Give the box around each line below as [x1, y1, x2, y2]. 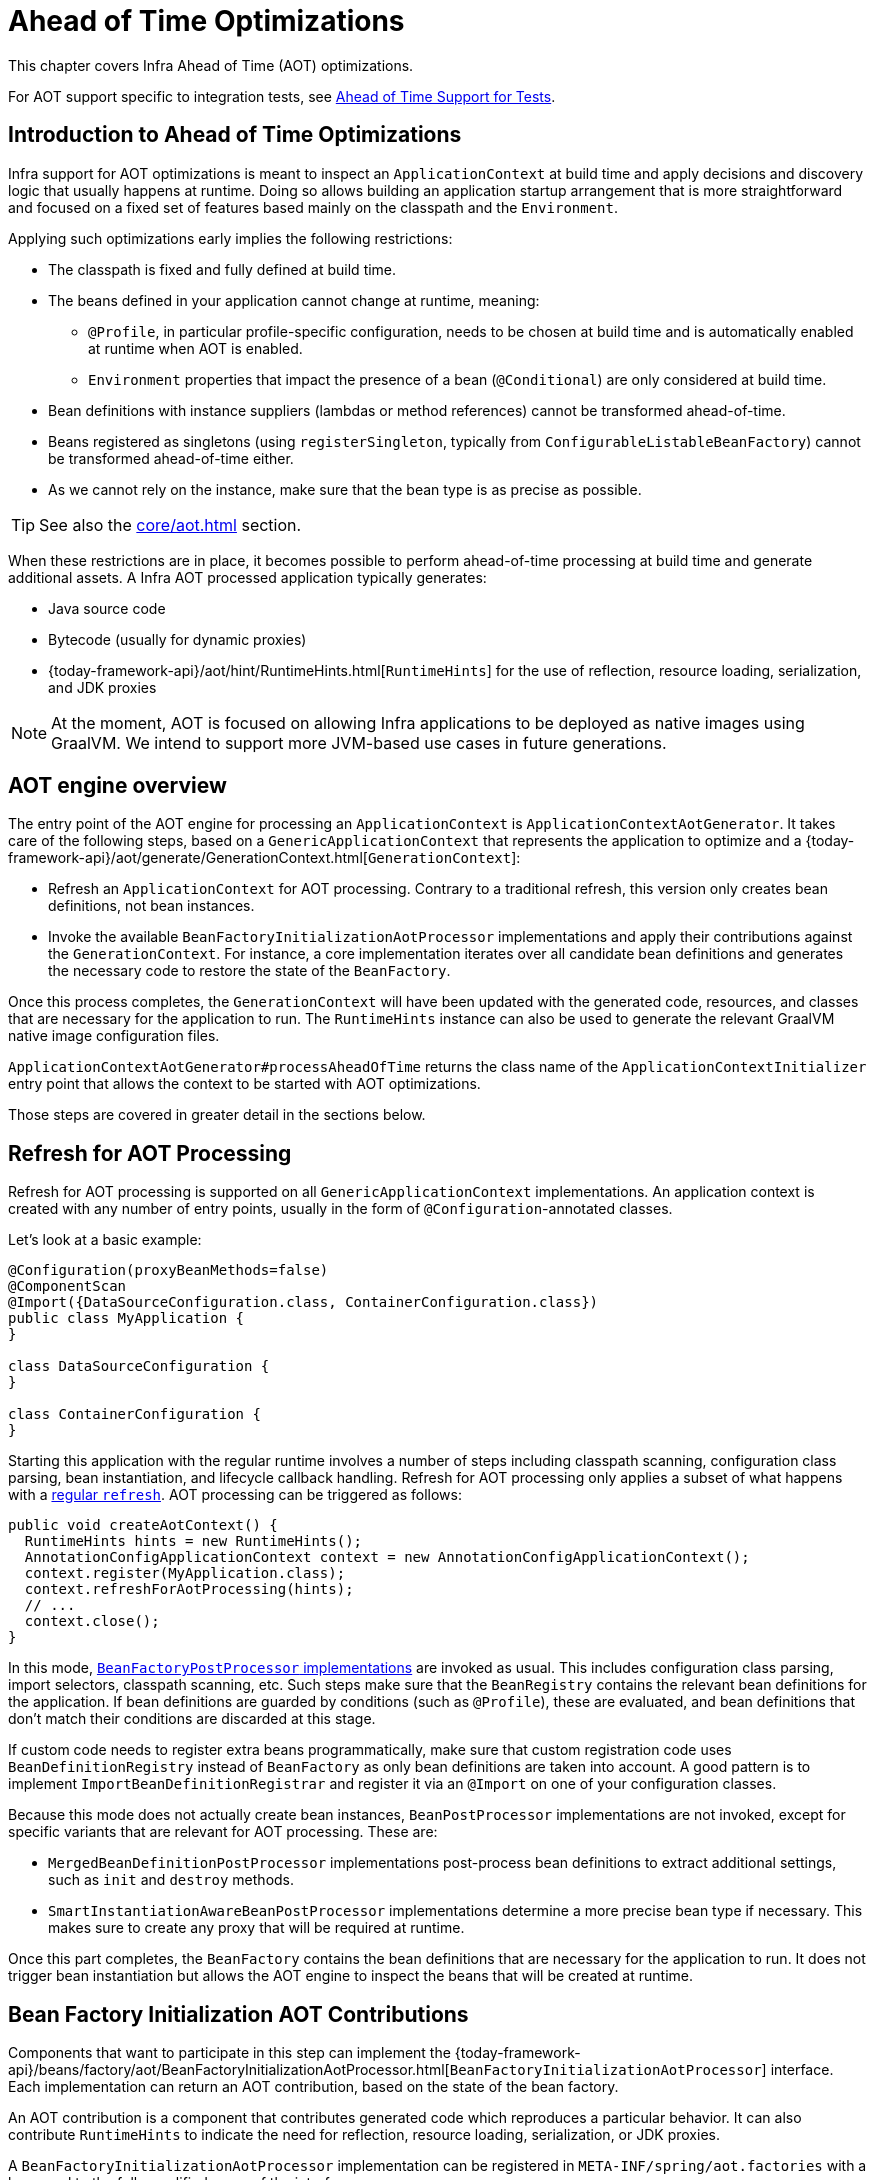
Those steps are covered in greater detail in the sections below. [8, 1106, 426, 1124]
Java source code [48, 599, 166, 617]
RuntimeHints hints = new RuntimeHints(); [24, 1533, 363, 1550]
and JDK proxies [48, 678, 157, 696]
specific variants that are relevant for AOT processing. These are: [8, 1823, 438, 1841]
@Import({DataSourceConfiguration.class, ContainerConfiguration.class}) [8, 1294, 599, 1311]
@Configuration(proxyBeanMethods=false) [8, 1262, 329, 1279]
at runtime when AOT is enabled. [88, 339, 303, 357]
